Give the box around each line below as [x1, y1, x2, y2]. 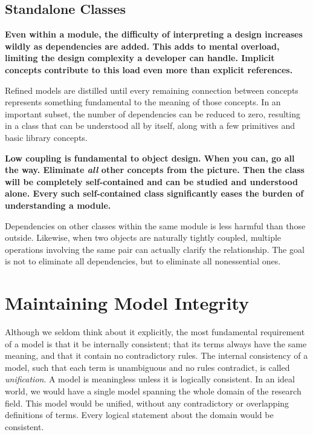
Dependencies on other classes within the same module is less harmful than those [5, 219, 306, 232]
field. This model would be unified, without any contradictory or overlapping [5, 396, 289, 409]
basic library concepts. [5, 131, 88, 143]
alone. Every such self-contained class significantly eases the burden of [5, 187, 304, 200]
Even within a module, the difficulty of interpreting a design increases [5, 28, 303, 41]
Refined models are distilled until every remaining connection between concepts [5, 83, 298, 96]
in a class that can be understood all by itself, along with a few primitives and [5, 119, 295, 132]
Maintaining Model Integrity [5, 290, 250, 315]
